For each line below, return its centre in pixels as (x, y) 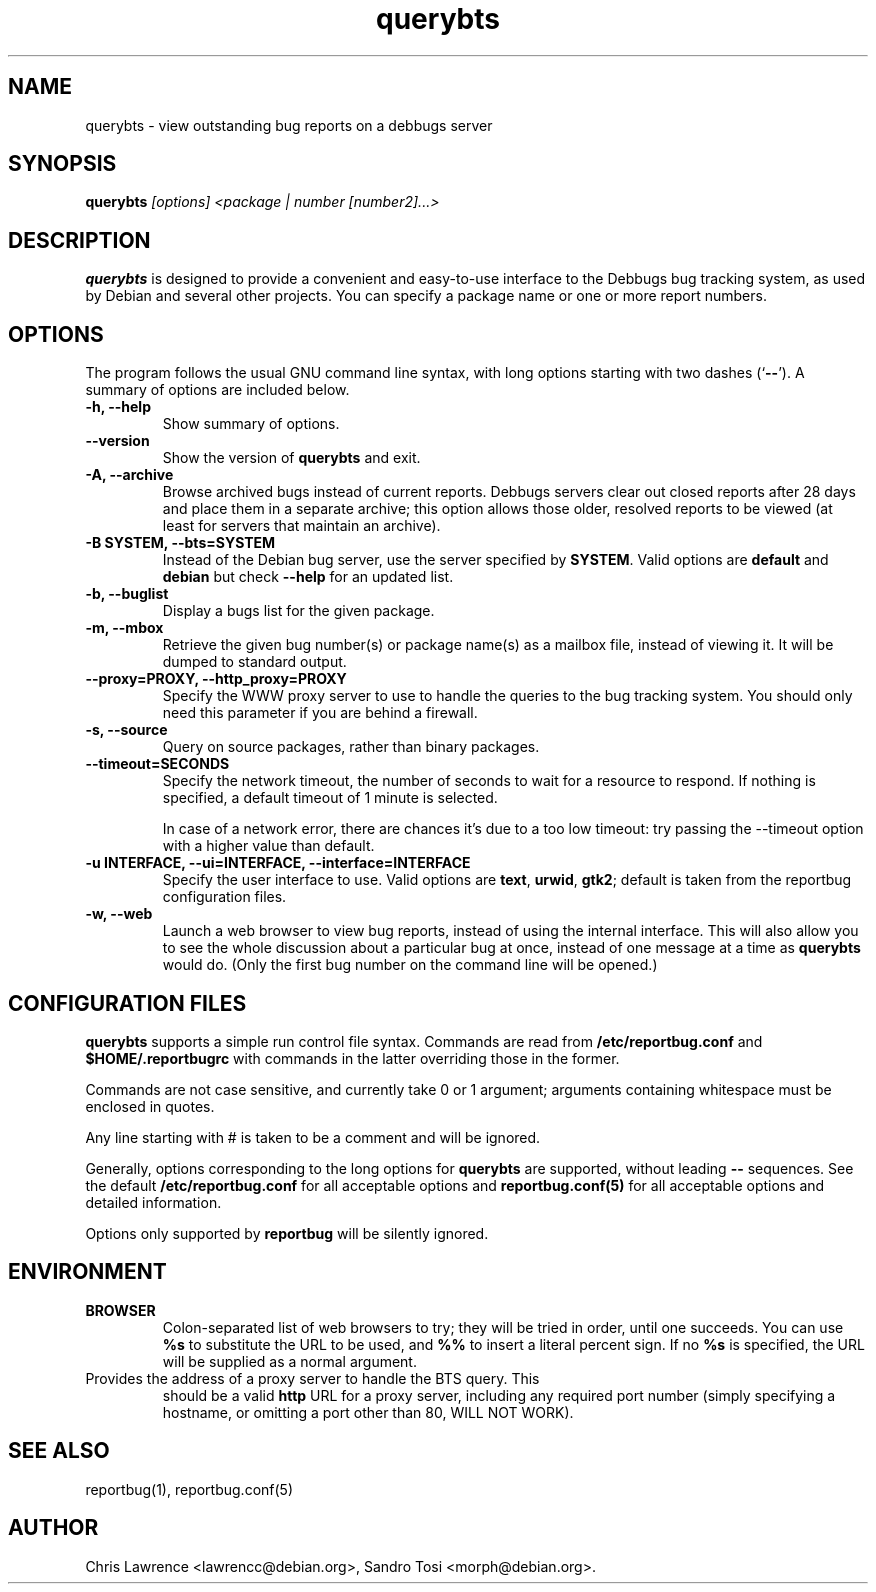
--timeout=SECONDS (157, 764)
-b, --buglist (127, 594)
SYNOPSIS (62, 164)
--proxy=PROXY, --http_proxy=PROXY (216, 679)
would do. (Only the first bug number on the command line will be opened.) (410, 965)
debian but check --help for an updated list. (308, 577)
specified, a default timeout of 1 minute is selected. (330, 798)
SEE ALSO (59, 1451)
